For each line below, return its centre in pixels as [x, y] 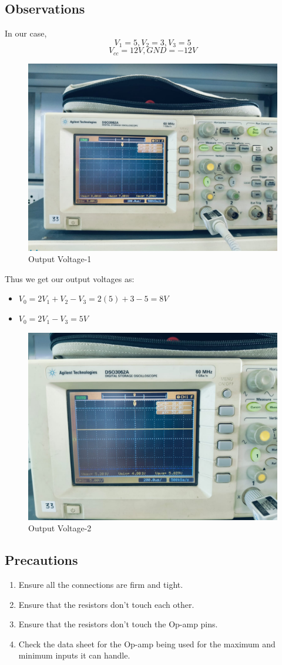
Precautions [41, 560]
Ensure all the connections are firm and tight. [101, 585]
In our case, [26, 33]
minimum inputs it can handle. [74, 655]
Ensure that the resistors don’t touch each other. [106, 604]
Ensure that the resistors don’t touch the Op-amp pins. [118, 624]
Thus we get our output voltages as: [70, 278]
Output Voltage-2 [60, 528]
